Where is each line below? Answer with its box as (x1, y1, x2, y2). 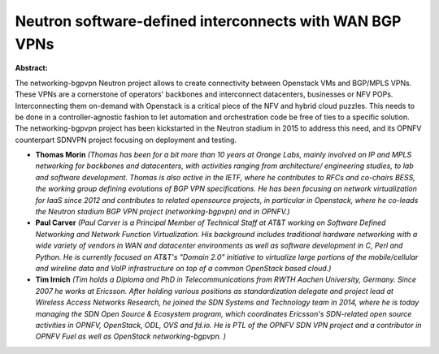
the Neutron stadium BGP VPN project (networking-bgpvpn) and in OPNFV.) (35, 207, 290, 217)
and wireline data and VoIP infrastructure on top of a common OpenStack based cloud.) (35, 263, 332, 273)
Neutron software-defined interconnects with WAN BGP (15, 12, 402, 30)
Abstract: (15, 63, 48, 73)
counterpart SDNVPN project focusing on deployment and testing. (15, 135, 237, 145)
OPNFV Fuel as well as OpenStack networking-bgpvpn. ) (35, 331, 227, 341)
